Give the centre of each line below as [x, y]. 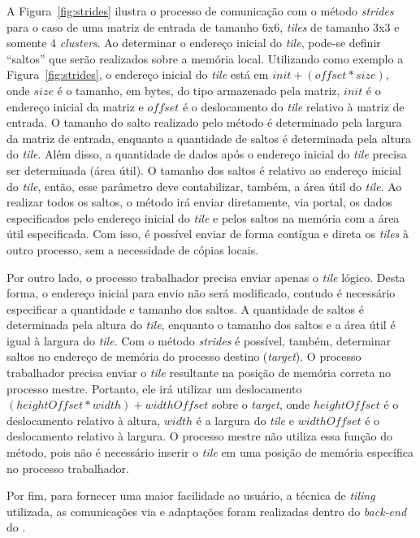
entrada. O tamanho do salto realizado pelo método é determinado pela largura [204, 122]
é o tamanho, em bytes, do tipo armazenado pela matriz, [199, 90]
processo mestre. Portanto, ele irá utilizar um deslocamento [154, 388]
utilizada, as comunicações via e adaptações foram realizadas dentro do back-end [207, 511]
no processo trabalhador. [68, 468]
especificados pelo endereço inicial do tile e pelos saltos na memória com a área [203, 217]
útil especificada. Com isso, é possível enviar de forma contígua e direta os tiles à [208, 234]
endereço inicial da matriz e [75, 106]
